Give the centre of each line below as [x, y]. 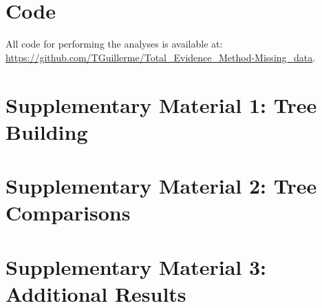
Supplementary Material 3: [136, 266]
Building [47, 131]
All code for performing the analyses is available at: [114, 44]
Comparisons [68, 213]
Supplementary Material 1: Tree [161, 104]
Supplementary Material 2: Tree [161, 186]
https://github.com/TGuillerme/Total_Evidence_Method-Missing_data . [161, 57]
